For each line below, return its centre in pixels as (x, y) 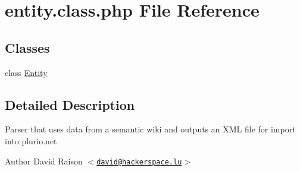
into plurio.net (31, 140)
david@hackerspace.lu (139, 162)
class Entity (26, 72)
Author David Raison (44, 161)
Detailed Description (70, 104)
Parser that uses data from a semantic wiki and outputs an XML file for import (150, 129)
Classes (27, 47)
